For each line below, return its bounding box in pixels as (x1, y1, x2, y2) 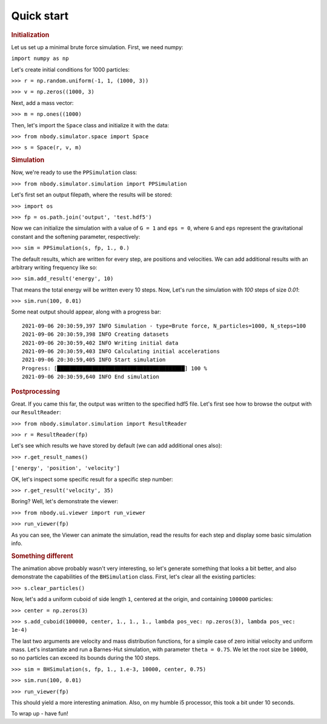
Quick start (11, 9, 69, 22)
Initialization (11, 30, 50, 39)
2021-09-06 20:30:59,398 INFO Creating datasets (22, 331, 169, 338)
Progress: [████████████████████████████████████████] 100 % (22, 364, 207, 372)
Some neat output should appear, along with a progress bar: (11, 308, 162, 315)
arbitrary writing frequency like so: (11, 264, 97, 271)
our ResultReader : (11, 409, 62, 416)
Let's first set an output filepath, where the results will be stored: (11, 191, 173, 198)
